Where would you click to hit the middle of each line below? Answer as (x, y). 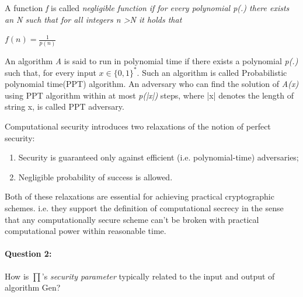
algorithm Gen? (33, 287)
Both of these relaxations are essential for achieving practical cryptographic (140, 196)
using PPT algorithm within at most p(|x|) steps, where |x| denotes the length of (149, 95)
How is (17, 276)
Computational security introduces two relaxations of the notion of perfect (138, 126)
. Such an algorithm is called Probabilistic (212, 72)
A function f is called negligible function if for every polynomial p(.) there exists (147, 8)
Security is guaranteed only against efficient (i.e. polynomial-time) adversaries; (159, 157)
